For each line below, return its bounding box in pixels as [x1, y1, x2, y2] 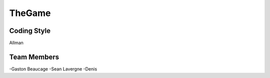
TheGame [9, 7, 51, 18]
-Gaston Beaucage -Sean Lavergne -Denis [9, 65, 97, 72]
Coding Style [9, 26, 51, 35]
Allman [9, 40, 23, 46]
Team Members [9, 52, 59, 61]
